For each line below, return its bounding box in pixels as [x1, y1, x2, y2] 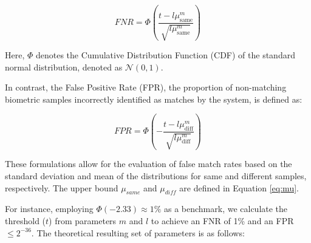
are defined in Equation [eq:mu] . [179, 181, 299, 194]
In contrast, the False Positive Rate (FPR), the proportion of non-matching [5, 81, 287, 94]
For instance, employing [5, 202, 94, 215]
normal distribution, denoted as [5, 60, 123, 73]
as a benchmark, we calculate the [163, 202, 288, 215]
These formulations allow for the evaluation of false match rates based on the [5, 157, 292, 170]
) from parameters [49, 214, 117, 227]
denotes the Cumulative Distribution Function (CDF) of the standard [35, 49, 295, 61]
